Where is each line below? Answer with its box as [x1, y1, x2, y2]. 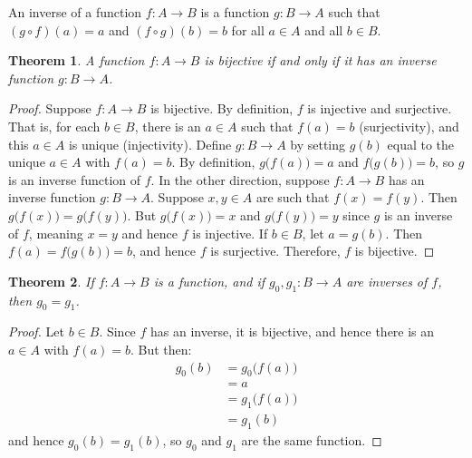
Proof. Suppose [8, 99, 92, 118]
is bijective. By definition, [150, 99, 294, 118]
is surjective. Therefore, [210, 241, 341, 260]
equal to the [387, 134, 455, 153]
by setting [290, 134, 346, 153]
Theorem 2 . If [8, 271, 94, 290]
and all [304, 20, 343, 39]
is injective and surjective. [307, 99, 452, 118]
